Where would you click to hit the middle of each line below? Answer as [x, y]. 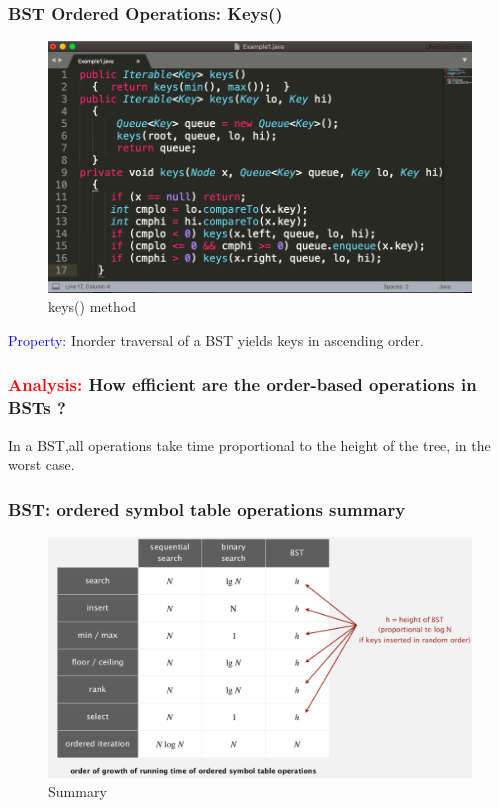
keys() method [92, 306]
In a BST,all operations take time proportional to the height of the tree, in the [249, 444]
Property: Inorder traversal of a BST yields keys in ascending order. [216, 339]
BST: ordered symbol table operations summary [207, 508]
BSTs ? [37, 407]
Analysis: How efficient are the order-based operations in [242, 384]
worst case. [41, 464]
